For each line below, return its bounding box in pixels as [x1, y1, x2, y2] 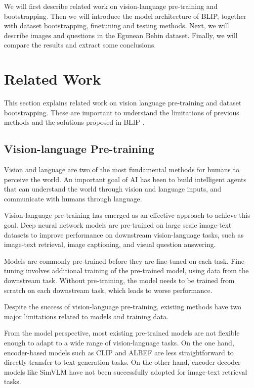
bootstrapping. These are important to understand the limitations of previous [4, 107, 239, 117]
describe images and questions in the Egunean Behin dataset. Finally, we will [4, 30, 238, 40]
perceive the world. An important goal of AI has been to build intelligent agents [4, 174, 247, 184]
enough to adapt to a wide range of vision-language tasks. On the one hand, [4, 337, 234, 347]
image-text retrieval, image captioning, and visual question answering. [4, 239, 216, 249]
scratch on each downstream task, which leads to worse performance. [4, 285, 212, 295]
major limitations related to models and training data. [4, 311, 169, 321]
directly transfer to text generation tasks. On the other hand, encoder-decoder [4, 357, 241, 367]
